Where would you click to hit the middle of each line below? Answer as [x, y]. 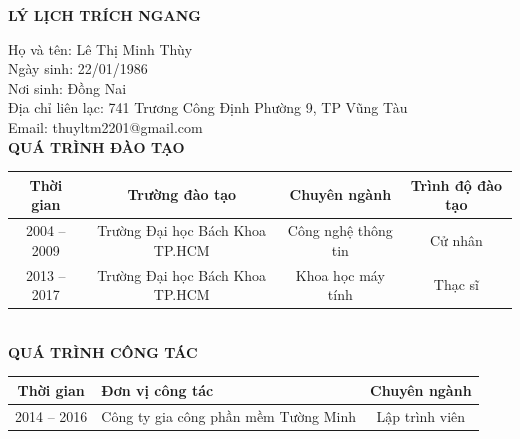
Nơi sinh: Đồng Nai [67, 87]
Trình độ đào [456, 184]
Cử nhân [456, 239]
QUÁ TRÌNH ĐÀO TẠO [96, 146]
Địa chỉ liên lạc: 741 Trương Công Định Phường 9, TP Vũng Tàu [208, 107]
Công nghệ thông [340, 230]
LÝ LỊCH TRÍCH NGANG [104, 15]
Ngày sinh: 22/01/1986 [78, 68]
